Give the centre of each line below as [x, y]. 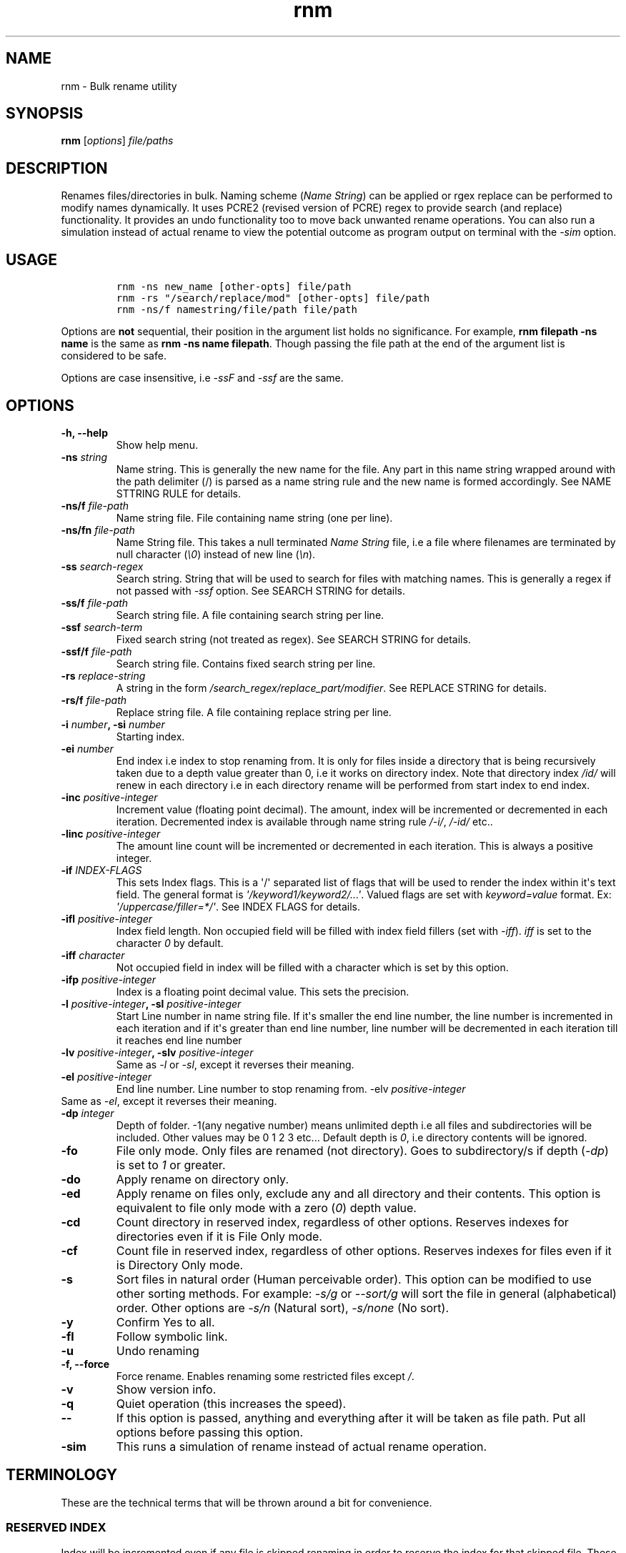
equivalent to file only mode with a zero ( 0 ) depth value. [266, 1207]
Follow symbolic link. [172, 1336]
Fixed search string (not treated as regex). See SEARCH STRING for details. [293, 639]
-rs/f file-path [94, 700]
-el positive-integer [106, 1076]
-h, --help [84, 432]
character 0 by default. [170, 943]
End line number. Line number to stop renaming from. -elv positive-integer [291, 1088]
